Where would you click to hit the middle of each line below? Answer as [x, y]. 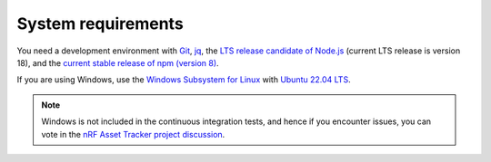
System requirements [100, 24]
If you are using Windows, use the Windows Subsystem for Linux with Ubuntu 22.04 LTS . [184, 80]
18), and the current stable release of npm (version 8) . [118, 62]
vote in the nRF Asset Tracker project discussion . [133, 134]
